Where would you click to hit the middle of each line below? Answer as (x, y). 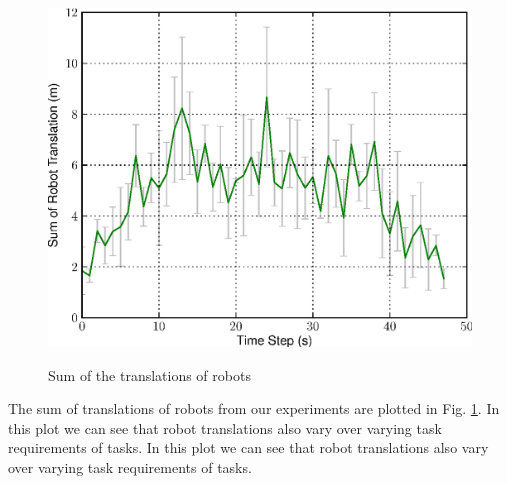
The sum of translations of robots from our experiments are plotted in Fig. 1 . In (254, 408)
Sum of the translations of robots (149, 374)
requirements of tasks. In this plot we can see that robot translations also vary (248, 447)
